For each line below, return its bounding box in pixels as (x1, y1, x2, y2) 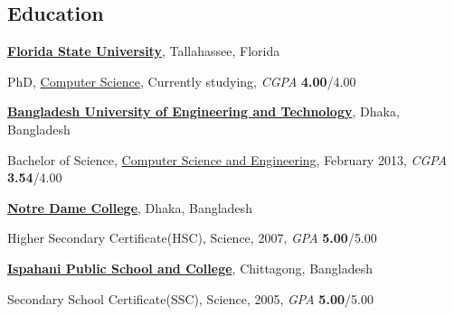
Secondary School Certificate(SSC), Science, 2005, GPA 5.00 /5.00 (7, 289, 374, 308)
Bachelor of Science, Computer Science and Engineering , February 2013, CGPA (7, 150, 448, 169)
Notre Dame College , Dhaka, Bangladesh (7, 198, 252, 217)
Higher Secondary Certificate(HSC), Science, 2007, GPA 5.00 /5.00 (7, 228, 377, 247)
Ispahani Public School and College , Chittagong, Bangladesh (7, 258, 374, 277)
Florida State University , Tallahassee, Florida (7, 42, 280, 60)
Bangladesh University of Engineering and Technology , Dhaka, (7, 102, 400, 121)
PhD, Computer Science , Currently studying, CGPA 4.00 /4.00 (7, 71, 356, 90)
